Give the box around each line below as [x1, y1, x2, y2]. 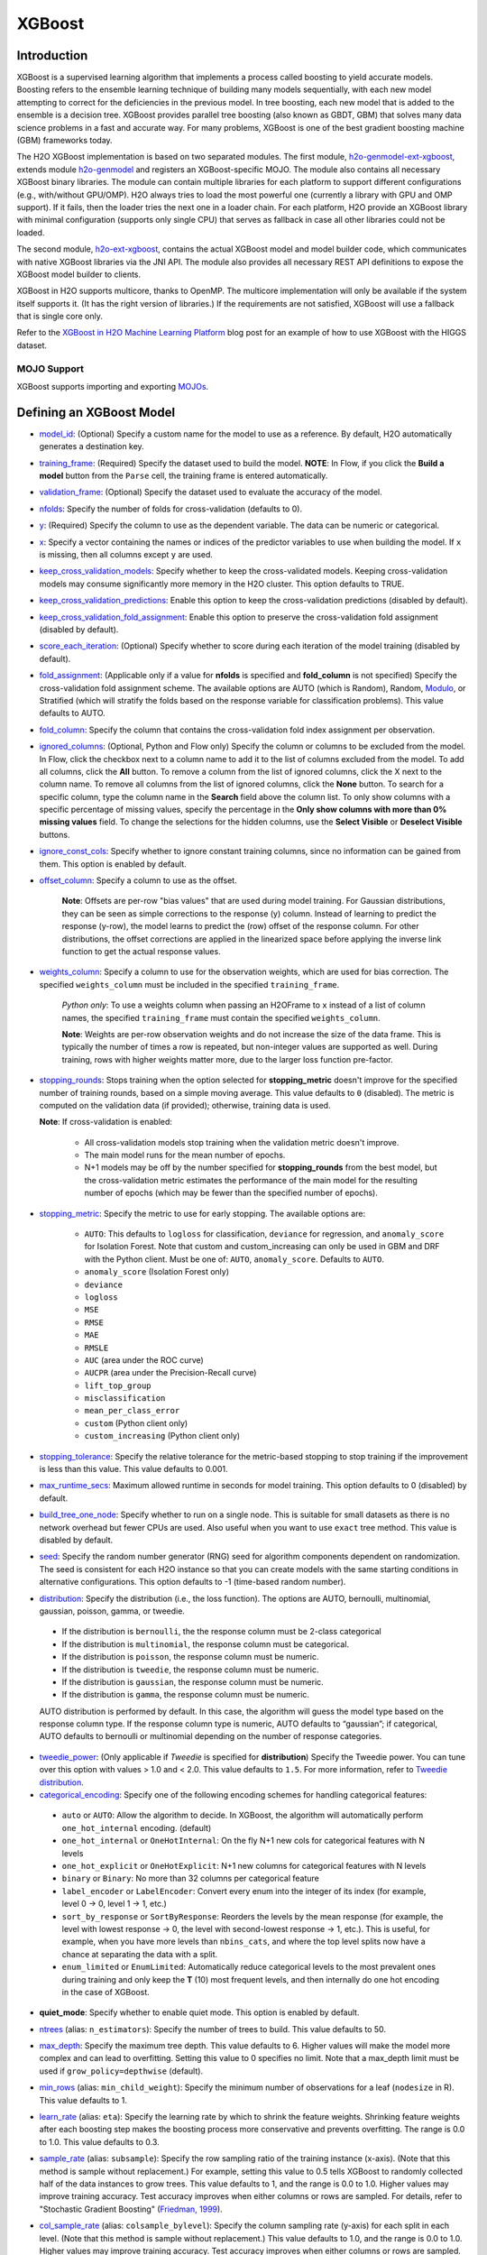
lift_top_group [84, 1380, 152, 1391]
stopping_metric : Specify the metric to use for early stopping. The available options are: [39, 1208, 365, 1219]
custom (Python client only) [84, 1417, 188, 1429]
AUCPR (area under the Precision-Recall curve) [84, 1367, 257, 1378]
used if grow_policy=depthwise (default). [39, 2066, 203, 2076]
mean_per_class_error [84, 1405, 180, 1416]
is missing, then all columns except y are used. [39, 549, 214, 560]
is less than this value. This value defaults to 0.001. [39, 1464, 228, 1475]
